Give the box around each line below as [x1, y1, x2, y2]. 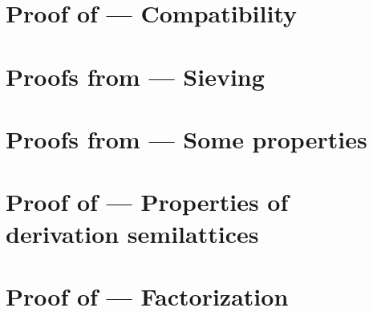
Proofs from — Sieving [6, 59, 265, 92]
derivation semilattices [6, 217, 259, 249]
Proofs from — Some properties [6, 122, 367, 155]
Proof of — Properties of [6, 185, 289, 218]
